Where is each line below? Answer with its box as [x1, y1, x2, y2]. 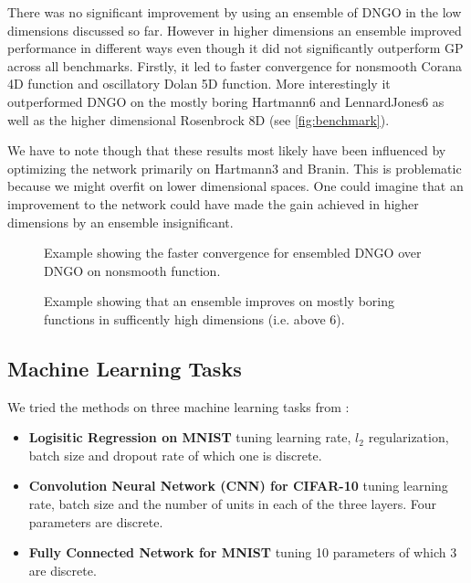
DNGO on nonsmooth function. [44, 260, 221, 280]
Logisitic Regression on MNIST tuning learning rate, [28, 428, 351, 447]
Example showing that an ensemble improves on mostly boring [44, 291, 395, 311]
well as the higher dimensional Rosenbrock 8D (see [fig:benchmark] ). [7, 110, 390, 129]
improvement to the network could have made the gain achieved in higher [7, 194, 419, 213]
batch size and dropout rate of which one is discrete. [28, 445, 322, 464]
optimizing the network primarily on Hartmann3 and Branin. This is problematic [7, 158, 462, 177]
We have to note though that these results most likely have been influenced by [7, 141, 446, 160]
